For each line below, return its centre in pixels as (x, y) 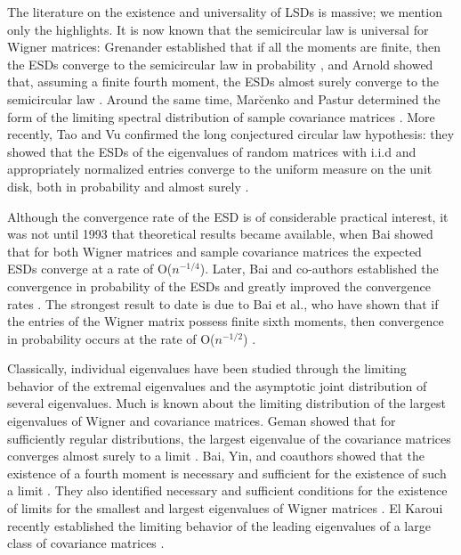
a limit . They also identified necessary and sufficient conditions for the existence (227, 490)
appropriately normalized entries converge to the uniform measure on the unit (220, 169)
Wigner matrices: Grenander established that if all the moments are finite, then (224, 47)
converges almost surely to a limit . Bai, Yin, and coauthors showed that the (216, 456)
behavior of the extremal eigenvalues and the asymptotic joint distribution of (217, 385)
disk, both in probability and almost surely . (128, 186)
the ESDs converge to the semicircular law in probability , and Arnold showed (220, 64)
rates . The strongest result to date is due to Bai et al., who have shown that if (223, 303)
